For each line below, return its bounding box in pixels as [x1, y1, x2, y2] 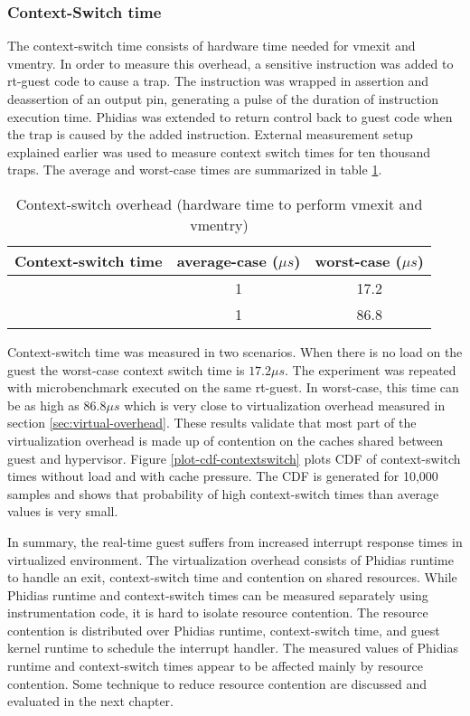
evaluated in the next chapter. [7, 692, 174, 711]
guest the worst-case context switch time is [7, 360, 245, 379]
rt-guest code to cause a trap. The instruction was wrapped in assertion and [7, 71, 429, 90]
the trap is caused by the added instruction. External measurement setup [7, 125, 413, 144]
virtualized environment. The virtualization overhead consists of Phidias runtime [7, 550, 454, 569]
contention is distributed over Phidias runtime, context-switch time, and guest [7, 620, 440, 639]
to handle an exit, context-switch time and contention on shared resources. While [7, 568, 457, 587]
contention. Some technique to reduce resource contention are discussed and [7, 674, 427, 692]
